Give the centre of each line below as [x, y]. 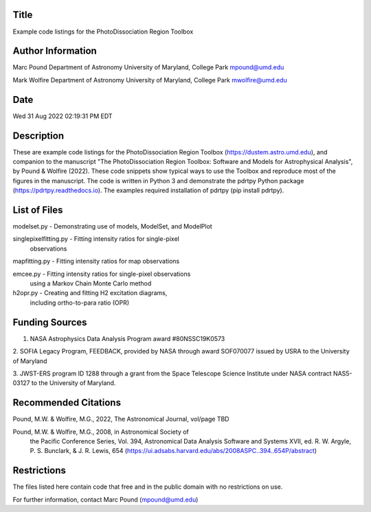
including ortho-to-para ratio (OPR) [80, 303]
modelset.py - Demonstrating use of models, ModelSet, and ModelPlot [112, 226]
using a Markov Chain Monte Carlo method [91, 283]
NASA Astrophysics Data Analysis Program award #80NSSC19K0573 [127, 338]
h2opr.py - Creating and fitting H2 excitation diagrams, [90, 293]
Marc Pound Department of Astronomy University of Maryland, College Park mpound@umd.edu [148, 67]
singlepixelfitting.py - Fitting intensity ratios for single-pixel [96, 239]
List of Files [38, 210]
